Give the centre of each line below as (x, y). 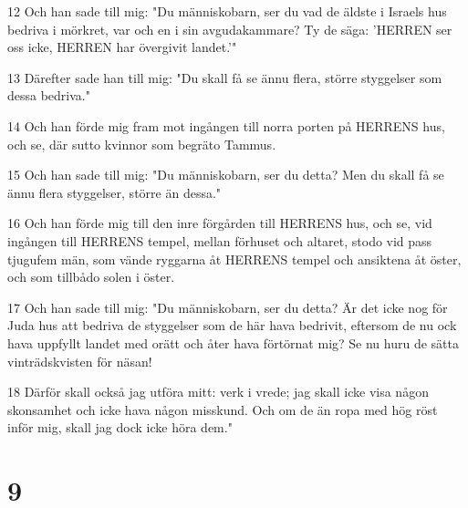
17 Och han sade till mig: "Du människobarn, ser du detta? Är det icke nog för (228, 307)
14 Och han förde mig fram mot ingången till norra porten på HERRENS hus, (226, 125)
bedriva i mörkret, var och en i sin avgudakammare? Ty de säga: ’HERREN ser (230, 29)
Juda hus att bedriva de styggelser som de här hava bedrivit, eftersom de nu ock (232, 325)
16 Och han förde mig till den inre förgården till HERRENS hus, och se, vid (220, 223)
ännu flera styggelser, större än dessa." (114, 192)
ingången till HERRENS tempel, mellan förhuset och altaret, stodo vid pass (220, 240)
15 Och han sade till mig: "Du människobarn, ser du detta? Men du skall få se (226, 175)
